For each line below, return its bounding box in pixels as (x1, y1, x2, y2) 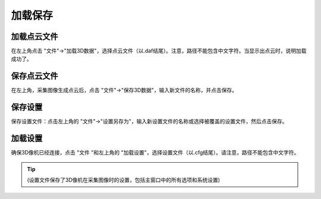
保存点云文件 (11, 71, 58, 81)
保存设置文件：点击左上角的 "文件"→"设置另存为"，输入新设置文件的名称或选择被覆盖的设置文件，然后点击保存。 (11, 118, 288, 125)
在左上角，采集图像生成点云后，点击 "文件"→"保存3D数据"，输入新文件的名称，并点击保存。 (11, 87, 238, 94)
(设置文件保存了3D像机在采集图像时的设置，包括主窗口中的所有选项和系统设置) (27, 176, 220, 184)
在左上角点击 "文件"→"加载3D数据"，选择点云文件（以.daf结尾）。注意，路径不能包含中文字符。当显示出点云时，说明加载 (11, 48, 307, 55)
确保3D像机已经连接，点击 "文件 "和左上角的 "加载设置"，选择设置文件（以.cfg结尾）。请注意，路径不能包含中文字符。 (11, 149, 300, 156)
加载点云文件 (11, 31, 58, 42)
